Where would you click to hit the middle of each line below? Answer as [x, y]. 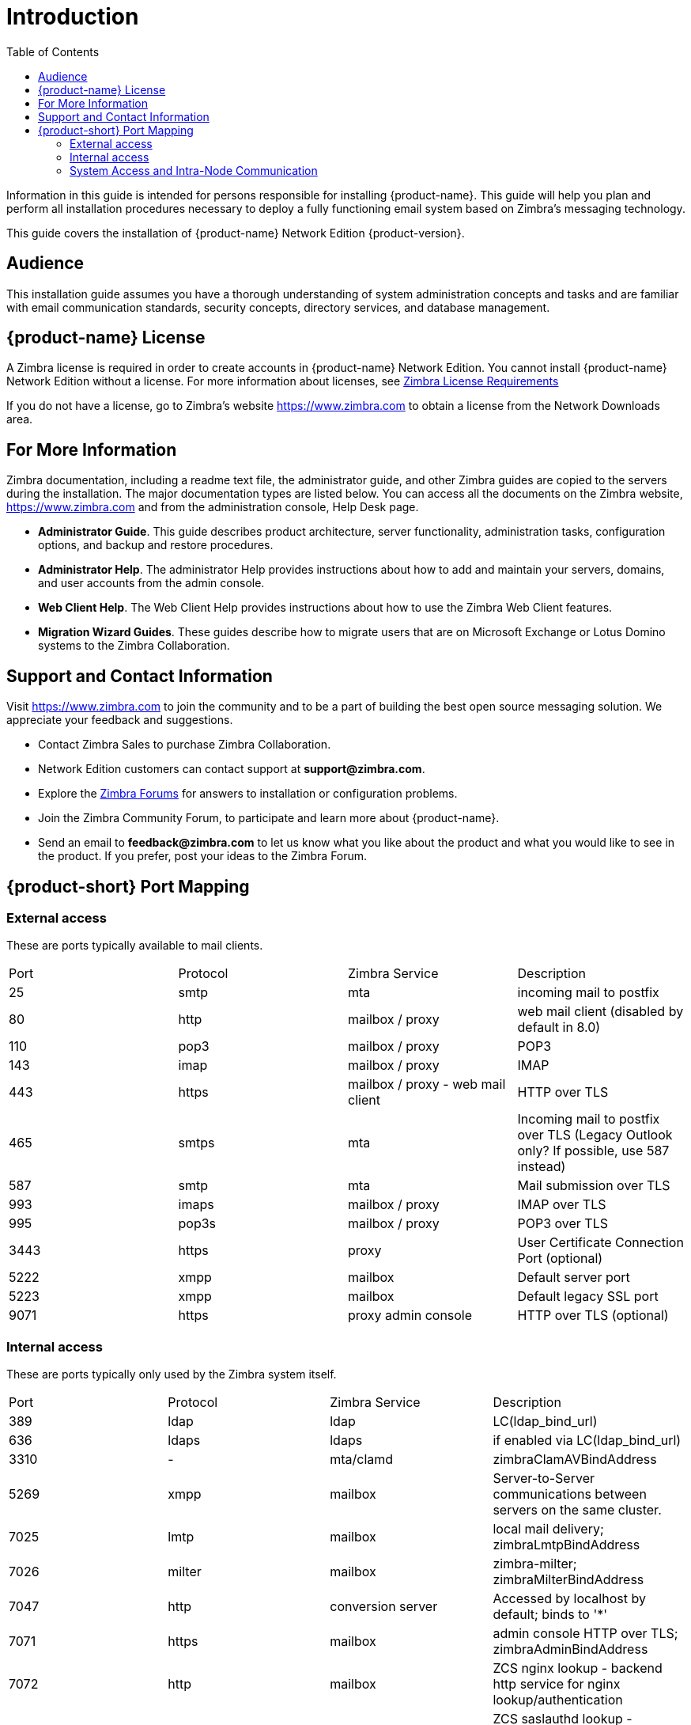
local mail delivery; [548, 1529]
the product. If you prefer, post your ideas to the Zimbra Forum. [203, 856]
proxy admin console [410, 1316]
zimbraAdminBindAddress [570, 1649]
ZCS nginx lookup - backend [578, 1668]
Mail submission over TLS [594, 1186]
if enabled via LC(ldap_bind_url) [587, 1441]
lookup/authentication [558, 1700]
